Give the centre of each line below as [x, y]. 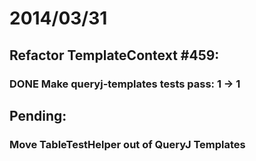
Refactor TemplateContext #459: [114, 55]
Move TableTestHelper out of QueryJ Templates [127, 144]
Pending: [38, 115]
